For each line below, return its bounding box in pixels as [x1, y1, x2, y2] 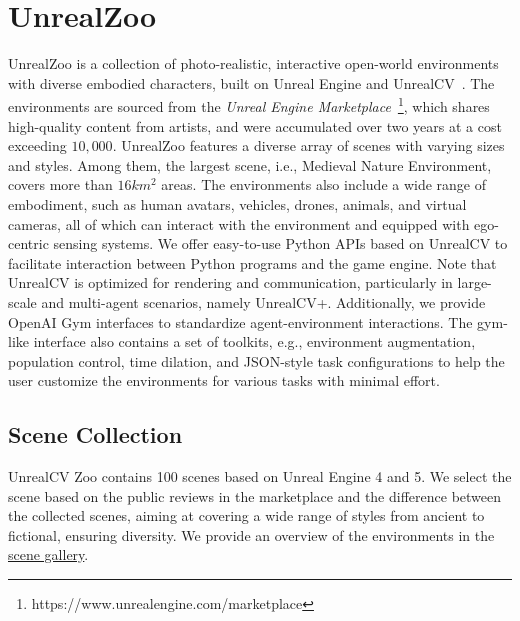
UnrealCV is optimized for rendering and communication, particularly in [8, 272, 453, 293]
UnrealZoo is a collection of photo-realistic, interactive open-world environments [8, 53, 499, 74]
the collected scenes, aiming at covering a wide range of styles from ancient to [8, 505, 485, 526]
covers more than [8, 174, 113, 195]
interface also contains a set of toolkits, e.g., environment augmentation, [33, 331, 476, 352]
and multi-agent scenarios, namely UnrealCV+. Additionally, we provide [41, 291, 486, 312]
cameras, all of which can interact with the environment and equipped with [8, 213, 470, 234]
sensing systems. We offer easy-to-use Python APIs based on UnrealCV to [53, 233, 508, 254]
